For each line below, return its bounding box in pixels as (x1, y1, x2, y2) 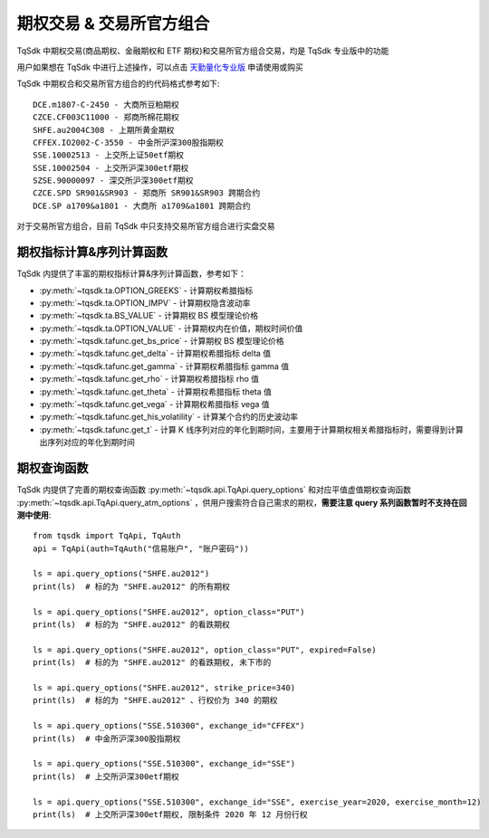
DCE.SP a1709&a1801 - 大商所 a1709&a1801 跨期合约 (33, 200, 251, 211)
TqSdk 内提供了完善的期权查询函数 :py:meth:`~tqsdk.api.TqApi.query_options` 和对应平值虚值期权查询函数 (16, 484, 412, 495)
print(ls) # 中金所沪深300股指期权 (33, 733, 181, 744)
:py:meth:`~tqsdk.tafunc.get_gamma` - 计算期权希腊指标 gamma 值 (39, 360, 290, 371)
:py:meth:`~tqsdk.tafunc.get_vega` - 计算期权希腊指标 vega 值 (39, 399, 271, 410)
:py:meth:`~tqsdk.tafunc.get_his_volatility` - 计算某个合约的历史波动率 (39, 412, 299, 423)
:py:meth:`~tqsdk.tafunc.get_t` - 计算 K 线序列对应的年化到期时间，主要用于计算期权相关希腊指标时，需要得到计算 (39, 424, 464, 434)
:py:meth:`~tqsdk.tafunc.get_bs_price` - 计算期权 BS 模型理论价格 (39, 336, 284, 347)
